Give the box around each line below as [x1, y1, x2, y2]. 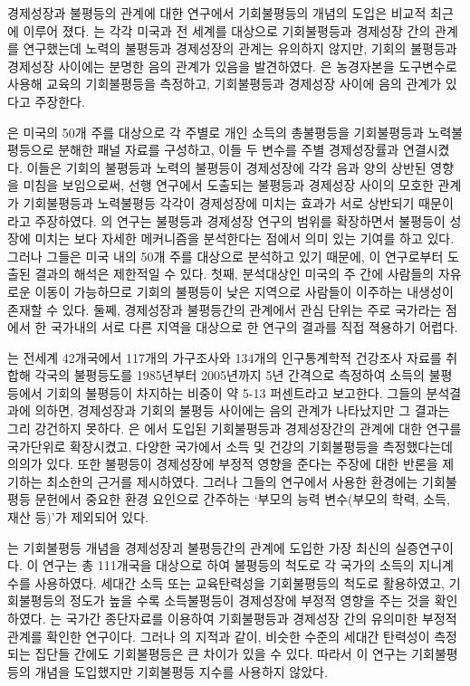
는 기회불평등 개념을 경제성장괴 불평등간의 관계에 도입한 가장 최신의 [7, 538, 391, 557]
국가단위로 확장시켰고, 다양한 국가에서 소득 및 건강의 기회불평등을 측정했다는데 [7, 436, 453, 455]
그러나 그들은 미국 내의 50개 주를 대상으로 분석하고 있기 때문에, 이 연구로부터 [7, 246, 444, 265]
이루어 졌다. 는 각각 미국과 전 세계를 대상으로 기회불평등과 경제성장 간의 [23, 21, 431, 40]
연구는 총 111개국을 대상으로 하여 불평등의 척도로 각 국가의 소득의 [42, 556, 415, 575]
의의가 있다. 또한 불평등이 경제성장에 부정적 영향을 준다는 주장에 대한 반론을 [7, 454, 438, 473]
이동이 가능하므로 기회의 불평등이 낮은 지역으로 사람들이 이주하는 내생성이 [34, 281, 454, 300]
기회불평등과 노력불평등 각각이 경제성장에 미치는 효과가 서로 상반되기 [23, 193, 415, 212]
